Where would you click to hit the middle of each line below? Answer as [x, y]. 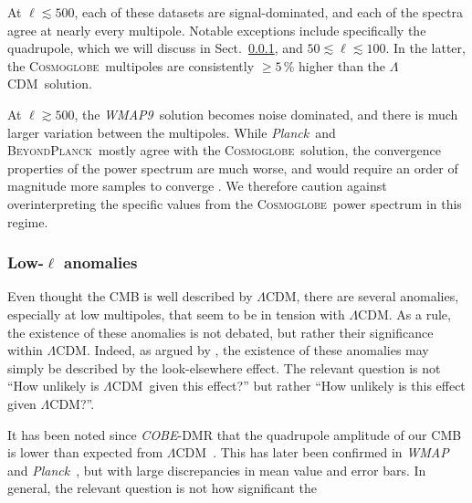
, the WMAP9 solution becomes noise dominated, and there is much [266, 114]
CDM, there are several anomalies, [362, 296]
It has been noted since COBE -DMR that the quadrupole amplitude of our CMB [235, 434]
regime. [28, 221]
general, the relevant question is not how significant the [163, 488]
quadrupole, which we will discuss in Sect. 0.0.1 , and [155, 48]
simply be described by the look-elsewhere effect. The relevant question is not [224, 367]
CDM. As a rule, [404, 314]
